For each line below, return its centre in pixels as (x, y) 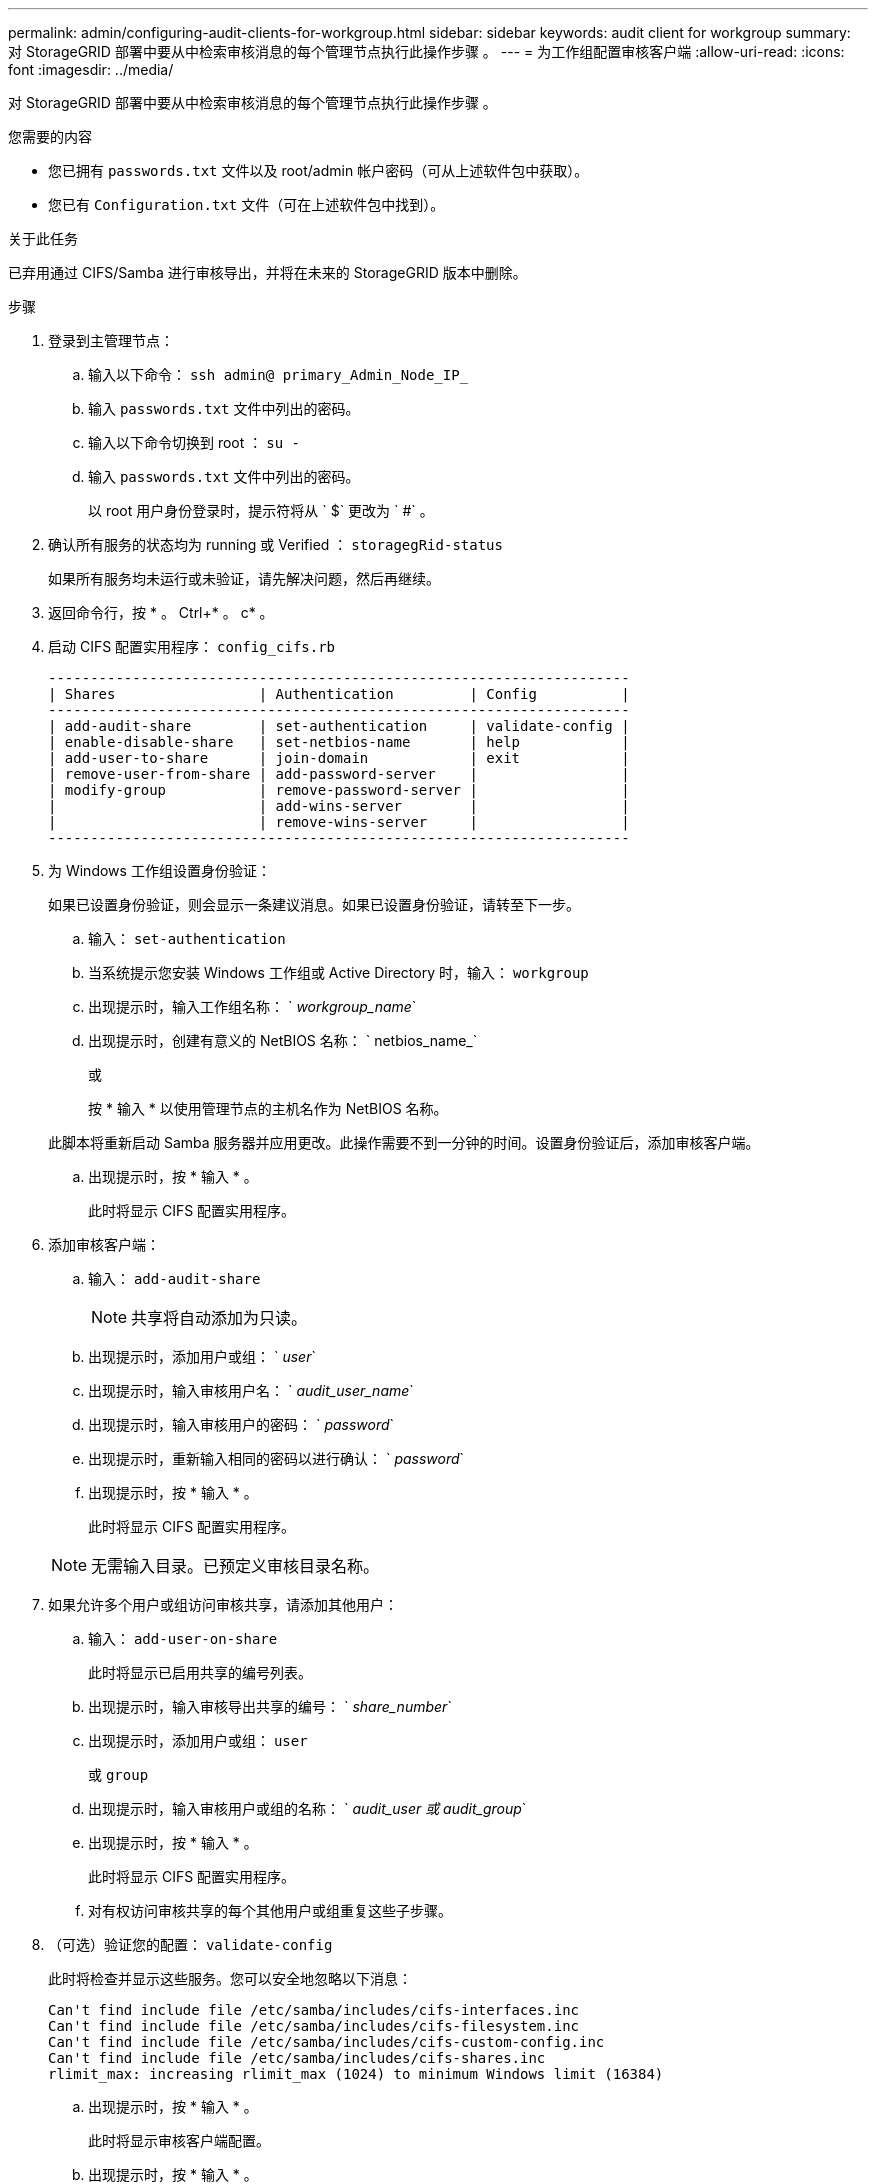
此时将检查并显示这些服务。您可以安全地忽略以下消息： (230, 1978)
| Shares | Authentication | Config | (339, 694)
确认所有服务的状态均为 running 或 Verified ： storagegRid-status (275, 544)
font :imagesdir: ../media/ (91, 69)
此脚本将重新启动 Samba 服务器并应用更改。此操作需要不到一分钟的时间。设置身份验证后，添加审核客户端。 (404, 1142)
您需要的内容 (50, 136)
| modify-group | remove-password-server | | (339, 790)
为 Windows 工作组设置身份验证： (159, 870)
